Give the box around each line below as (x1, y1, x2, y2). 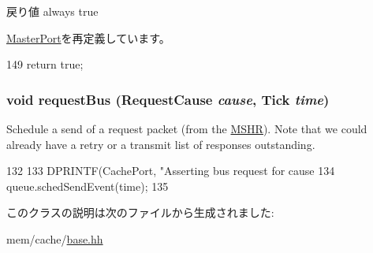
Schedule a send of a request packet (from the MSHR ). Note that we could (6, 121, 367, 136)
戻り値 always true (6, 3, 99, 19)
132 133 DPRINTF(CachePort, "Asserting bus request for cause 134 (6, 162, 335, 179)
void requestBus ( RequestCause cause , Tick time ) (6, 89, 330, 109)
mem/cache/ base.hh (6, 230, 103, 247)
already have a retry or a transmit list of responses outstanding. (6, 136, 315, 152)
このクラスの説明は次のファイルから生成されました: (6, 204, 274, 221)
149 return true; (6, 56, 84, 73)
